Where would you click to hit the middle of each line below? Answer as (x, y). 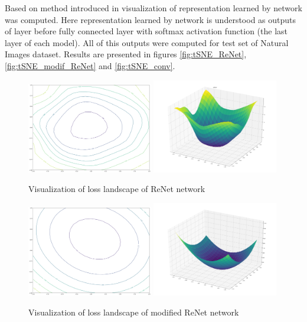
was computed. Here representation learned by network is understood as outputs (151, 19)
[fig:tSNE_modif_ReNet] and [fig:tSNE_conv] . (90, 65)
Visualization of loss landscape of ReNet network (117, 189)
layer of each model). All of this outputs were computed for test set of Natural (147, 42)
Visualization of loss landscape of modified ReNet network (134, 312)
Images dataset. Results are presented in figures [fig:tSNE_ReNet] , (126, 54)
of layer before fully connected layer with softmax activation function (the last (146, 31)
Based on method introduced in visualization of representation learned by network (153, 8)
